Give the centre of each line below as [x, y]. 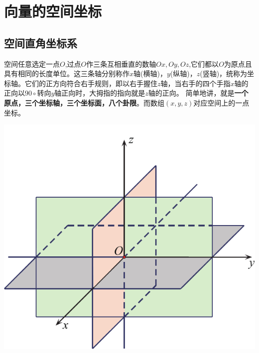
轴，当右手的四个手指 [195, 83]
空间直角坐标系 [41, 43]
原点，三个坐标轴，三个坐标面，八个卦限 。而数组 [84, 102]
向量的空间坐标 [53, 11]
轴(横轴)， [150, 73]
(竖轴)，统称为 [224, 73]
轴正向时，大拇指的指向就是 [100, 93]
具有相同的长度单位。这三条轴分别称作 [67, 73]
